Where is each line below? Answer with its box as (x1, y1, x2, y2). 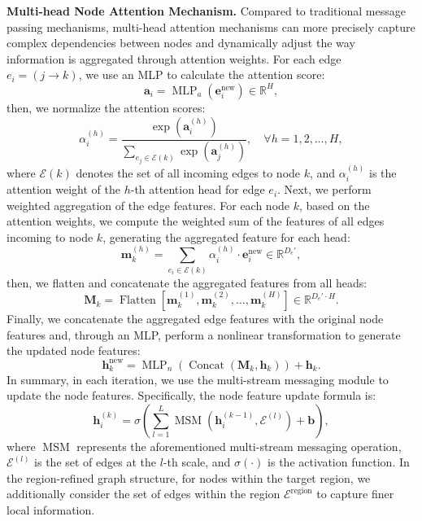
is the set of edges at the (34, 453, 156, 471)
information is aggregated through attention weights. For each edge (7, 50, 342, 67)
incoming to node (7, 228, 94, 245)
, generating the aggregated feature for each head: (102, 228, 350, 245)
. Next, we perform (277, 181, 372, 198)
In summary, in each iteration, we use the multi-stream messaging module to (7, 370, 389, 387)
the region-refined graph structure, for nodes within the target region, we (7, 469, 371, 486)
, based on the (299, 196, 370, 213)
